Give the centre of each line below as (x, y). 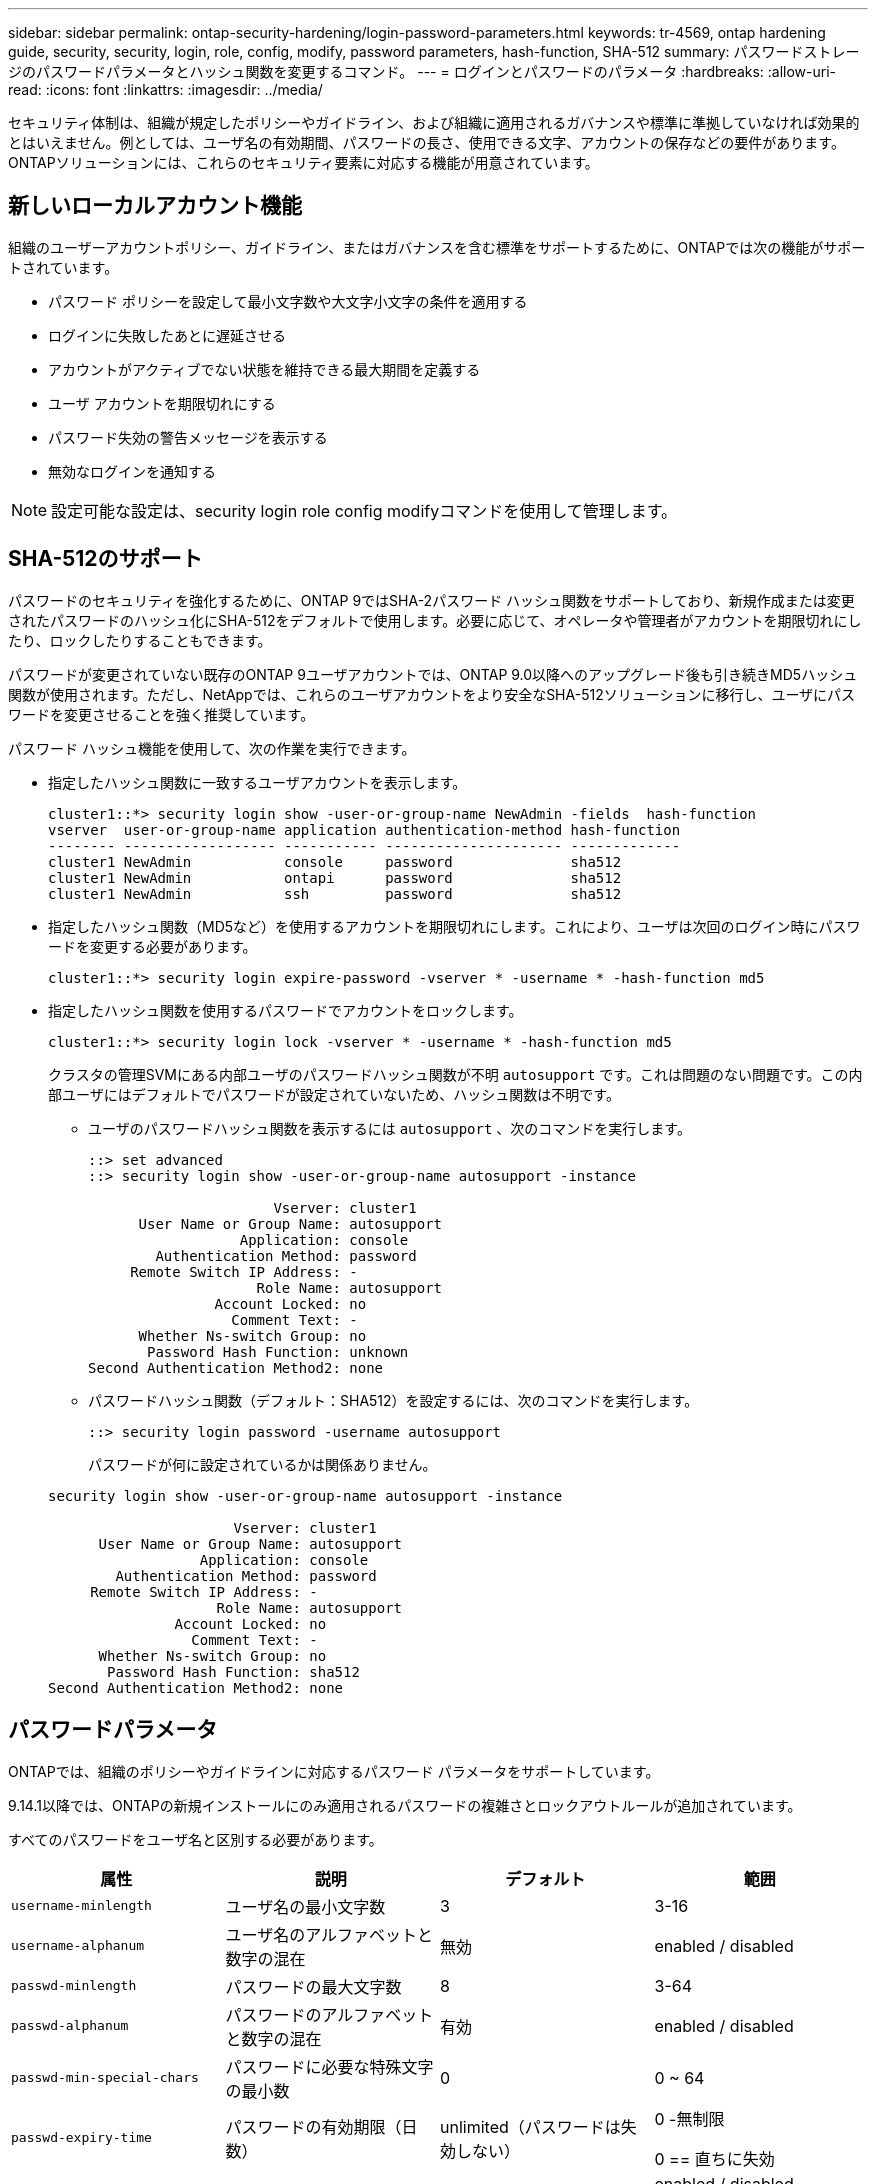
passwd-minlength (74, 1986)
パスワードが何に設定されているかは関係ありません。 (262, 1464)
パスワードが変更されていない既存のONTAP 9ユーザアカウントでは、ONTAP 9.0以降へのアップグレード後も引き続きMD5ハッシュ (433, 674)
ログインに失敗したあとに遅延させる (167, 335)
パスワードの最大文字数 (313, 1986)
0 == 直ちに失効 (714, 2158)
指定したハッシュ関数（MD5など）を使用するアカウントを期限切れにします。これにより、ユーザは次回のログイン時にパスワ (454, 926)
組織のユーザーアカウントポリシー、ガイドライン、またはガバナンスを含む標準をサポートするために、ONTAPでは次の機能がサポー (437, 247)
